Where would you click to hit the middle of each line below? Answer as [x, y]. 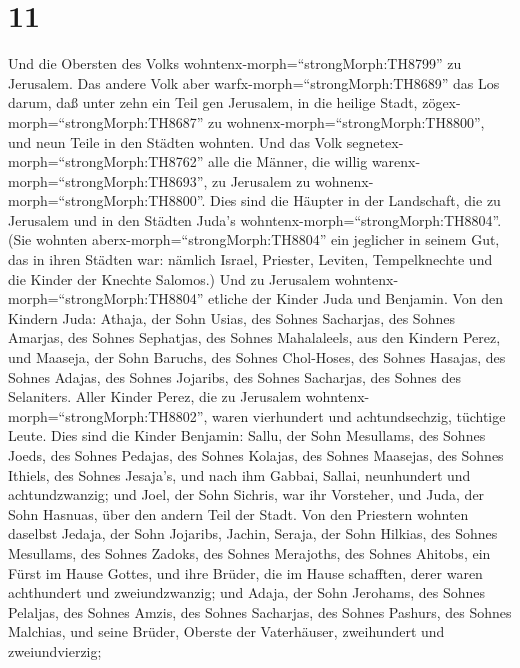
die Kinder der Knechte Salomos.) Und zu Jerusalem [169, 278]
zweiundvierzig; [55, 650]
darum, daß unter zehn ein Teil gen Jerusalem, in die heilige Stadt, [213, 102]
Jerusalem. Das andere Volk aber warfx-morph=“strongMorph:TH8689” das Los [254, 82]
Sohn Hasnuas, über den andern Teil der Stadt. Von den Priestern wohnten [238, 513]
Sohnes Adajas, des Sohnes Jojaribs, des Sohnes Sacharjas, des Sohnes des [235, 376]
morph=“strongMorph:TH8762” [106, 161]
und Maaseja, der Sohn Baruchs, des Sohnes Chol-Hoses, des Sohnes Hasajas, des [257, 357]
